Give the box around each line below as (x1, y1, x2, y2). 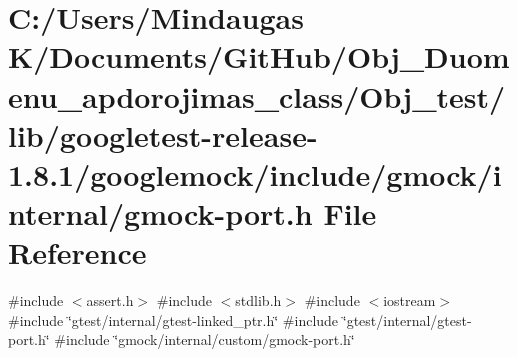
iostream (383, 290, 436, 311)
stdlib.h (235, 290, 282, 311)
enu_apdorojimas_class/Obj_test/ (8, 75, 506, 116)
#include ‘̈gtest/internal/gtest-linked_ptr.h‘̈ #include (8, 309, 339, 330)
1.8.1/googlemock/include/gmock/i (8, 153, 502, 194)
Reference (8, 232, 147, 273)
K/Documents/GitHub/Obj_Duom (8, 36, 510, 77)
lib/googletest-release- (8, 114, 318, 155)
